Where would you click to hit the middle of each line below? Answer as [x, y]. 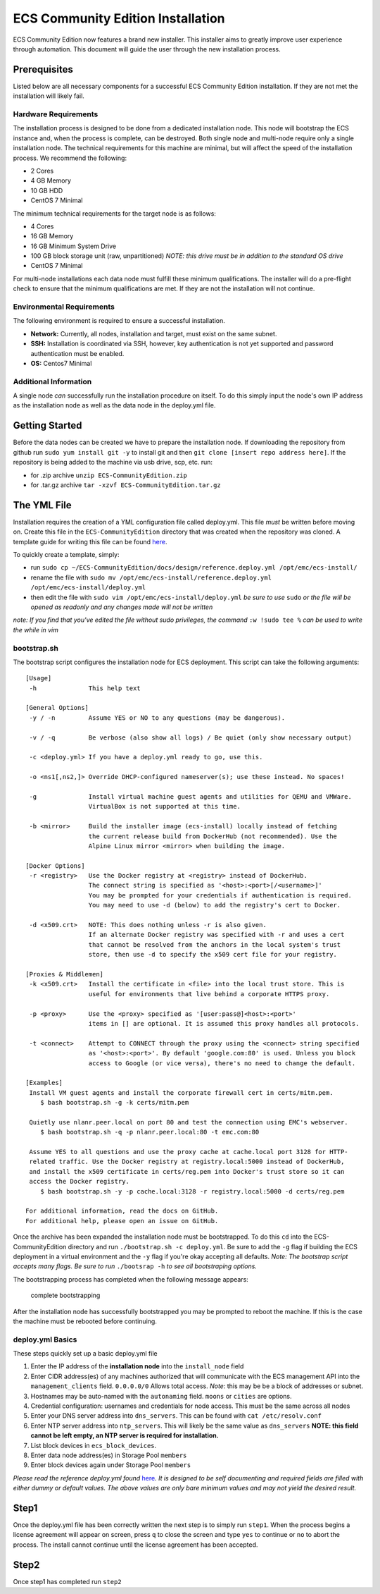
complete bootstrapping [65, 1295]
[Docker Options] [55, 866]
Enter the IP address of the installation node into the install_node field [137, 1366]
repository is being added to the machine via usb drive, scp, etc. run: [113, 462]
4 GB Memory [51, 180]
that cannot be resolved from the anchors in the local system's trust [215, 944]
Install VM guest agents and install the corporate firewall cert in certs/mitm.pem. [181, 1092]
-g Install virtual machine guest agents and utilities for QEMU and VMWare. [190, 796]
